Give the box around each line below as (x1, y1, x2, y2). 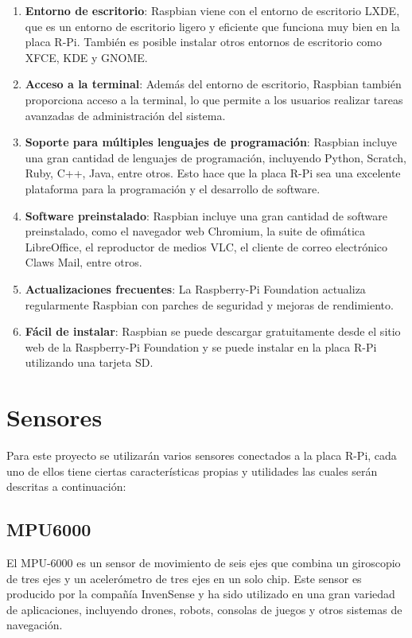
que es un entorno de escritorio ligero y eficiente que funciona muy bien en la (25, 18, 400, 34)
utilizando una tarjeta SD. (25, 354, 154, 371)
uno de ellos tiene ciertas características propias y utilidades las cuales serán (6, 462, 378, 479)
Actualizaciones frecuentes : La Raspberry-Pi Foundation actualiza (25, 280, 366, 297)
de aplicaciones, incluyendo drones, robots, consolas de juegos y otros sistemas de (6, 601, 402, 617)
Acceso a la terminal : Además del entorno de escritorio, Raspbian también (25, 76, 402, 92)
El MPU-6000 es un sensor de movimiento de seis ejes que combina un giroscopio (6, 554, 401, 570)
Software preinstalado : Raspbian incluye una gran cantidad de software (25, 207, 388, 224)
